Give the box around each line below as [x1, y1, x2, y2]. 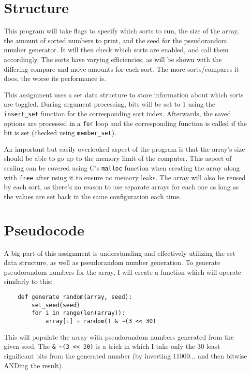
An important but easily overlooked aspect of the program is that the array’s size [4, 143, 245, 154]
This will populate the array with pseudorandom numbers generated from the [4, 331, 234, 342]
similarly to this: [4, 276, 53, 286]
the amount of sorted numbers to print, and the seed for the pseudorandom [4, 35, 227, 45]
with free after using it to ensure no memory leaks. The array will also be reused [4, 172, 246, 182]
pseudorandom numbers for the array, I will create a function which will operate [4, 266, 241, 277]
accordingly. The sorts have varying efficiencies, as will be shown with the [4, 54, 222, 64]
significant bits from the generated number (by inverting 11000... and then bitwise [4, 350, 247, 360]
